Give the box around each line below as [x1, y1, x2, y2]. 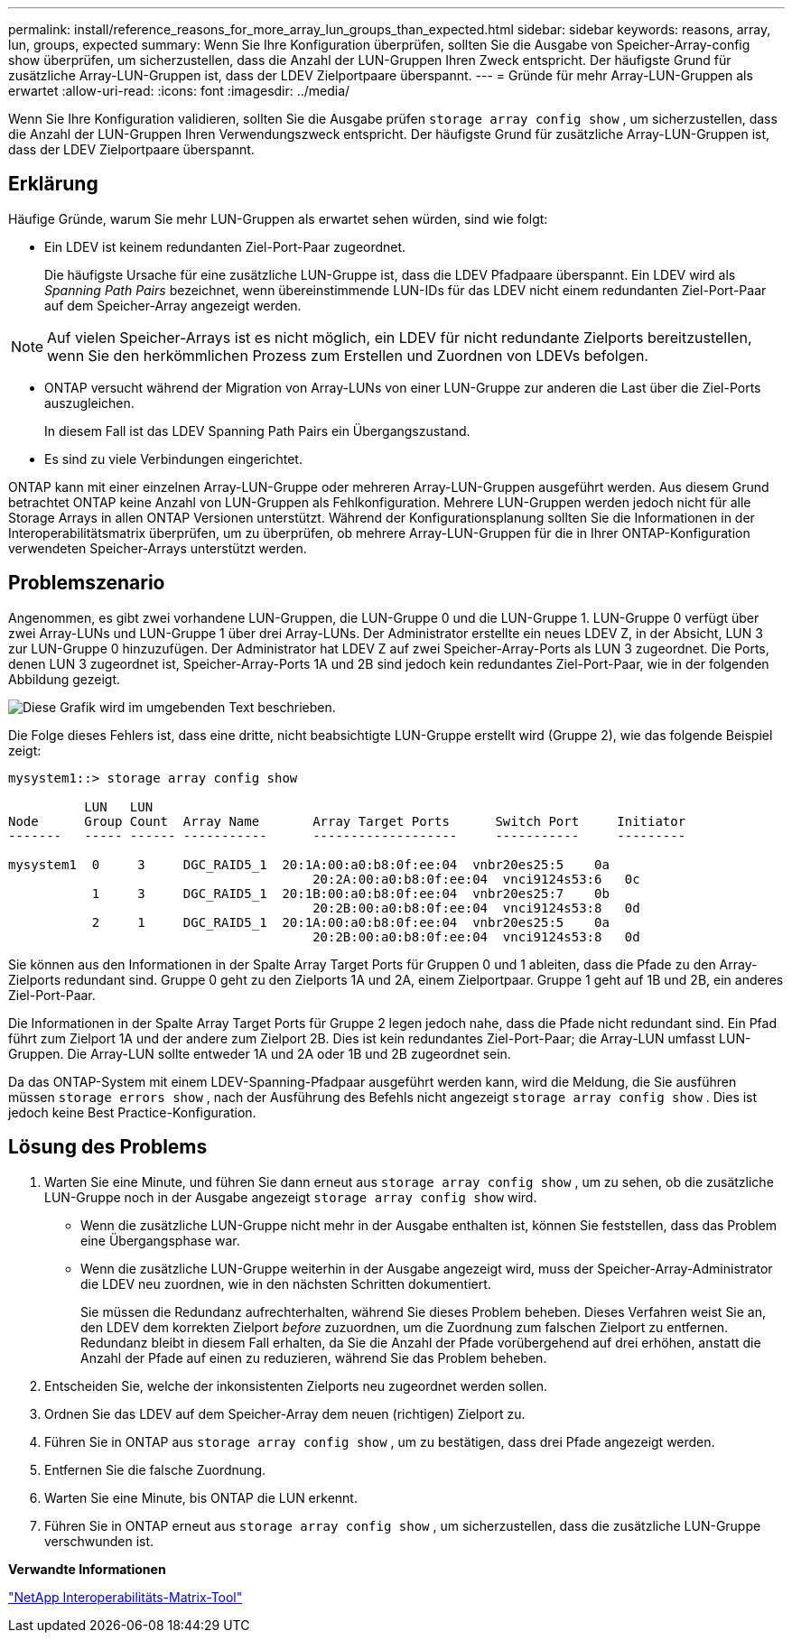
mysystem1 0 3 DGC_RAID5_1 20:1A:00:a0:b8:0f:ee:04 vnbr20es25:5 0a [8, 857, 610, 872]
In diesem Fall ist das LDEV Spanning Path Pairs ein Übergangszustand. [44, 422, 471, 439]
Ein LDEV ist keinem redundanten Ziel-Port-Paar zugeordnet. [44, 238, 406, 255]
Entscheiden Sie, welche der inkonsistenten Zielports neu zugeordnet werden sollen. [44, 1377, 548, 1394]
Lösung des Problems [8, 1135, 208, 1159]
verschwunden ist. [44, 1533, 154, 1549]
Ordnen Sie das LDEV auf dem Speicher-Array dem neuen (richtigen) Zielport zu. [44, 1405, 526, 1422]
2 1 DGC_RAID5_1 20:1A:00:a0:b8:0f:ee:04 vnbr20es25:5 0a [91, 914, 610, 930]
